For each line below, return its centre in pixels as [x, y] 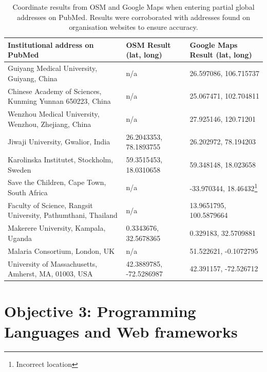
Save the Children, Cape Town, [57, 182]
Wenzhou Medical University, [54, 114]
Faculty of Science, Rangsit [50, 205]
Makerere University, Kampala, [57, 228]
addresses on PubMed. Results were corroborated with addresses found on [133, 17]
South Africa [28, 192]
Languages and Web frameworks [121, 331]
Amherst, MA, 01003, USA [50, 274]
